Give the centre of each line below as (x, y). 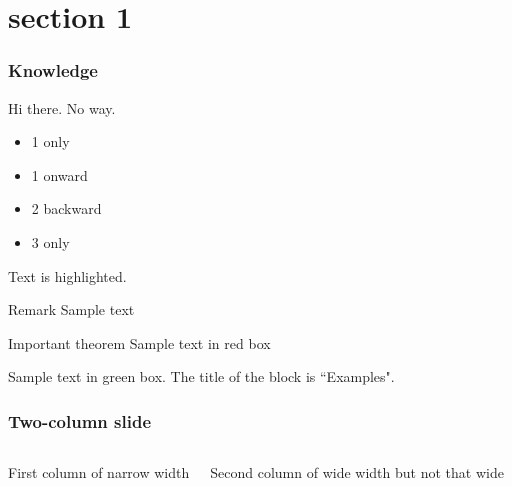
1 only (50, 141)
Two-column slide (80, 420)
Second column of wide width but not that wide (357, 472)
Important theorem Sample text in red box (139, 342)
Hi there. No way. (62, 107)
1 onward (59, 174)
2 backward (66, 208)
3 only (50, 241)
